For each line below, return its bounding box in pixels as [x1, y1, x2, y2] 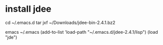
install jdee [5, 3, 51, 15]
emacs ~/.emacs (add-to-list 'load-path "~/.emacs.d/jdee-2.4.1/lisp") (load [5, 29, 159, 35]
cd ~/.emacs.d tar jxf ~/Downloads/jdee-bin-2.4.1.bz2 [5, 20, 116, 25]
